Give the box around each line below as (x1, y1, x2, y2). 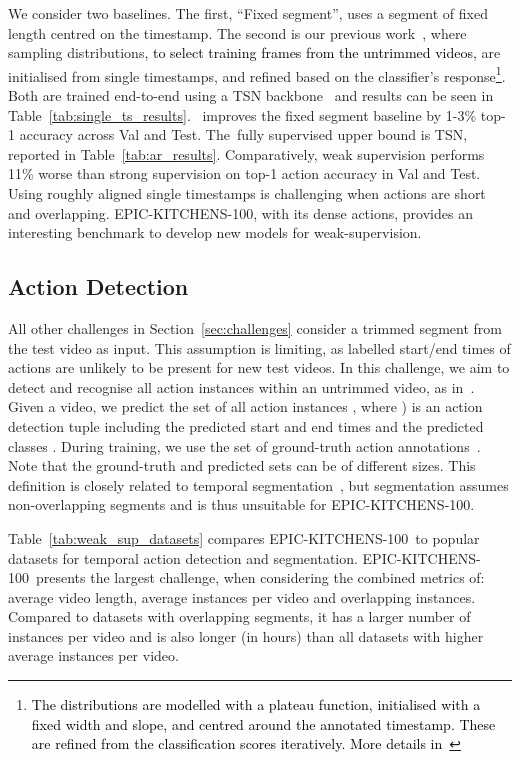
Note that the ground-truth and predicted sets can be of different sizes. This (8, 455, 476, 476)
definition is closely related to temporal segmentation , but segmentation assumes (8, 474, 509, 495)
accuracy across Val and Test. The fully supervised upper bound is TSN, (19, 124, 468, 145)
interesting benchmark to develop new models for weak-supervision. (8, 222, 422, 243)
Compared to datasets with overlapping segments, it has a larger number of (8, 606, 471, 627)
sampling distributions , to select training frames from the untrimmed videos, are (8, 42, 501, 63)
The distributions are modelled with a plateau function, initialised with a (31, 694, 481, 715)
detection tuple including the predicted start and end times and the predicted (8, 415, 484, 436)
